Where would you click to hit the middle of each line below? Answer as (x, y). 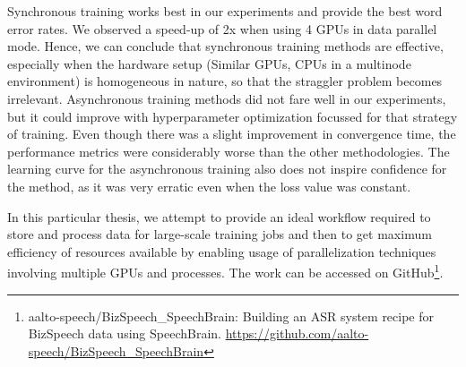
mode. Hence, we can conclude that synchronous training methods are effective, (225, 46)
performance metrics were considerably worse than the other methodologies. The (229, 151)
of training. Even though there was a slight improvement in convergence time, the (232, 134)
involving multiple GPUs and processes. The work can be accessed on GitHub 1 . (225, 271)
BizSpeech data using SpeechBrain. (125, 333)
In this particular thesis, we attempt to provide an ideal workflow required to (219, 216)
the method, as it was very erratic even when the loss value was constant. (209, 186)
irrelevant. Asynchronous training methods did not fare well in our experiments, (227, 98)
